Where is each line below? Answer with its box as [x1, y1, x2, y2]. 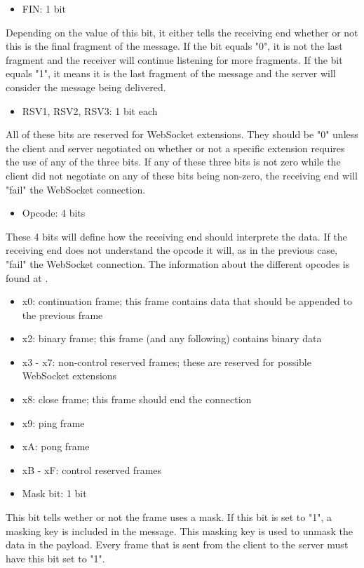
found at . [6, 270, 48, 285]
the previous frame [22, 307, 103, 322]
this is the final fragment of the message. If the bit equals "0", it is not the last [6, 39, 343, 53]
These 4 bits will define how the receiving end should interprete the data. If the [6, 229, 347, 243]
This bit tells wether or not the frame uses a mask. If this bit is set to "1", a [6, 510, 332, 525]
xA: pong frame [22, 439, 90, 454]
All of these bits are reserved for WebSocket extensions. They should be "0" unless [6, 127, 358, 142]
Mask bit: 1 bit [22, 486, 87, 501]
